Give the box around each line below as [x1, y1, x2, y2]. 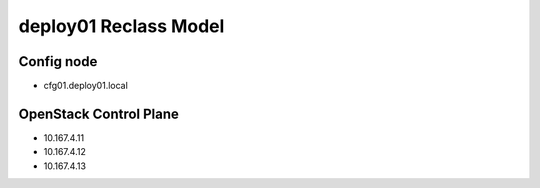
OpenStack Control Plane [18, 105, 180, 122]
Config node [18, 53, 98, 70]
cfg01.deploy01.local [43, 80, 129, 92]
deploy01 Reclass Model [18, 15, 225, 37]
